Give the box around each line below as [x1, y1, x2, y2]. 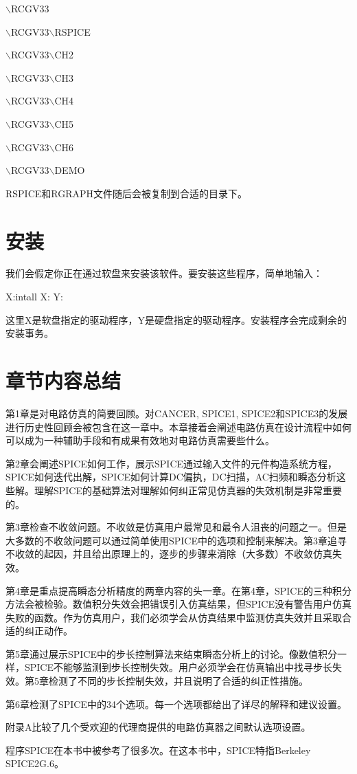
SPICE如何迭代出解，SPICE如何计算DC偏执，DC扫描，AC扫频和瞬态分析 [5, 469, 336, 484]
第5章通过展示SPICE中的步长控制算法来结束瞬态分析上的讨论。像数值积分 [5, 646, 338, 661]
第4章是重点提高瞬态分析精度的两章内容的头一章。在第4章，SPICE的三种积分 [5, 583, 352, 597]
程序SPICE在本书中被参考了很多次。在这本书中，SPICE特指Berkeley [5, 742, 311, 757]
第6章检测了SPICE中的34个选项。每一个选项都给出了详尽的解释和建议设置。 [5, 696, 347, 711]
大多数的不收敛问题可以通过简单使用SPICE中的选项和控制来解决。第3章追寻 [5, 533, 347, 547]
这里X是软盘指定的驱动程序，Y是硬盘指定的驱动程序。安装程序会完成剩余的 [5, 312, 347, 327]
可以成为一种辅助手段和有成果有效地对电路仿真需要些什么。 [5, 433, 275, 447]
